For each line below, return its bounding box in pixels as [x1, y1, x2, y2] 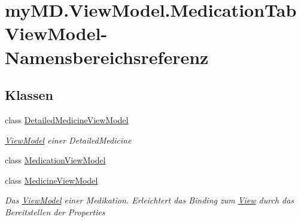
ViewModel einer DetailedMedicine [5, 133, 132, 146]
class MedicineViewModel [5, 174, 98, 186]
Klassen [5, 86, 53, 104]
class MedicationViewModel [5, 154, 106, 166]
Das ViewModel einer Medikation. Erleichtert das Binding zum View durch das [5, 194, 294, 206]
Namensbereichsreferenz [5, 44, 209, 69]
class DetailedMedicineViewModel [5, 113, 129, 126]
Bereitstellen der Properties [5, 205, 105, 218]
